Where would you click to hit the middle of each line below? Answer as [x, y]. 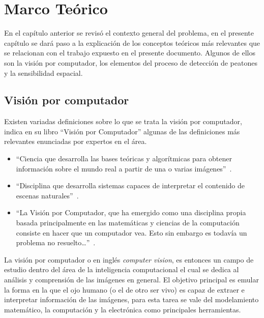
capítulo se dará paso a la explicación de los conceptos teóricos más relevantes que [132, 42]
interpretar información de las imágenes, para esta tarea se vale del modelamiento [131, 299]
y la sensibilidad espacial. [43, 73]
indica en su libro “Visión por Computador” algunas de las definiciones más [122, 131]
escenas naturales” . [47, 195]
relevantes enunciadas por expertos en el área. [76, 141]
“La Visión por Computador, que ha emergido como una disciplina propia [131, 212]
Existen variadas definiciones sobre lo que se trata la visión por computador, [123, 121]
